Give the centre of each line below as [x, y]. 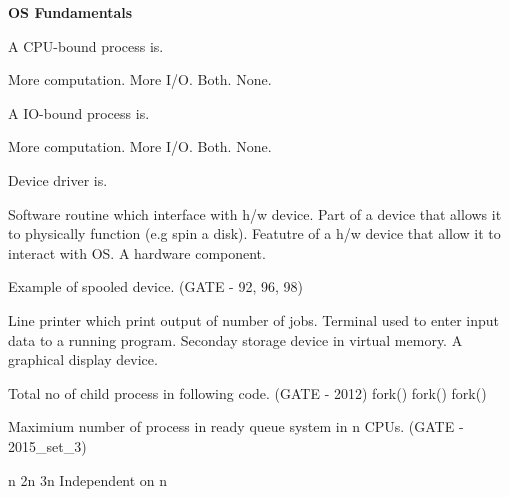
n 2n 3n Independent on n [88, 479]
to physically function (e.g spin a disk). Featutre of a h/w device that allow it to [254, 233]
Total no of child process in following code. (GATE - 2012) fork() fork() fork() [247, 392]
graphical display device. [83, 359]
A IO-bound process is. [79, 112]
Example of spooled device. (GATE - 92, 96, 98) [155, 286]
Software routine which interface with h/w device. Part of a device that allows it [255, 213]
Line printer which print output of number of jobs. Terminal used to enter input [254, 319]
